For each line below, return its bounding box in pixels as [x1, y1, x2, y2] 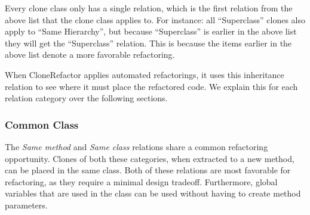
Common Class [5, 117, 79, 132]
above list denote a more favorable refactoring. [5, 48, 175, 61]
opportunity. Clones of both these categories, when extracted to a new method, [5, 152, 294, 164]
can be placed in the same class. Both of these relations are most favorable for [5, 164, 291, 176]
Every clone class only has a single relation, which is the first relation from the [5, 2, 293, 14]
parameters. [5, 198, 48, 211]
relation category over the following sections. [5, 92, 168, 104]
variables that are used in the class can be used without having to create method [5, 187, 301, 200]
